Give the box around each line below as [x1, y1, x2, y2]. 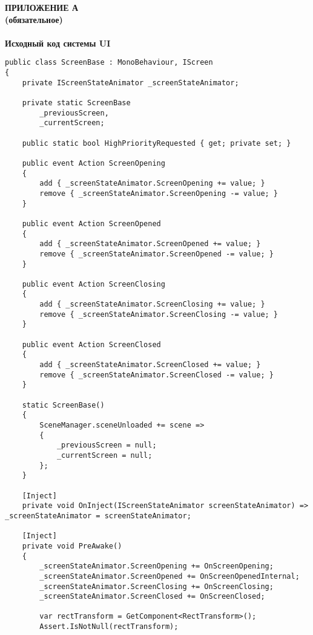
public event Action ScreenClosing [22, 279, 165, 288]
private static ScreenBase [22, 99, 131, 107]
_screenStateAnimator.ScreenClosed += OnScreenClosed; [39, 592, 265, 601]
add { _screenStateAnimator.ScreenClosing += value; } [39, 300, 265, 309]
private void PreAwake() [22, 541, 122, 550]
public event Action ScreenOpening [22, 158, 165, 168]
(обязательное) [5, 13, 63, 25]
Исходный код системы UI [5, 36, 111, 49]
